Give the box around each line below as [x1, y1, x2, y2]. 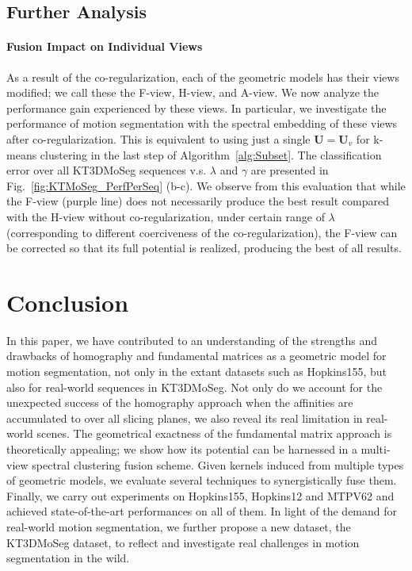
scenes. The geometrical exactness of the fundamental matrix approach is [36, 425, 392, 442]
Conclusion [6, 285, 129, 318]
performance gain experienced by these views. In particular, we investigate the [6, 99, 387, 116]
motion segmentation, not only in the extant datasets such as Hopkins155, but [6, 363, 387, 380]
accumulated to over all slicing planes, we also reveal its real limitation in [6, 409, 363, 426]
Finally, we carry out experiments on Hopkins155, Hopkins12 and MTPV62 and [6, 487, 395, 504]
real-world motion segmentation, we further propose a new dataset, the [6, 518, 351, 535]
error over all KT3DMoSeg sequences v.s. [6, 162, 207, 178]
